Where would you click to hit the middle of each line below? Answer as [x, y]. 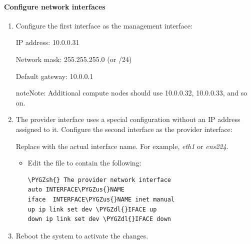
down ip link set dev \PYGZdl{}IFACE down [99, 219]
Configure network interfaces [55, 6]
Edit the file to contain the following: [84, 163]
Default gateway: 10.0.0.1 [54, 76]
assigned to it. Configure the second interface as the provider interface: [124, 129]
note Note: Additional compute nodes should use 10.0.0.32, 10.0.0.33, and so [131, 93]
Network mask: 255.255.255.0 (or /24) [74, 59]
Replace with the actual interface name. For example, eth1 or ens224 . [122, 146]
